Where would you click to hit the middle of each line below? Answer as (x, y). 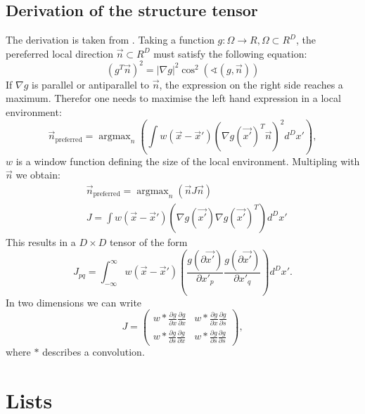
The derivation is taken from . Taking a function (110, 40)
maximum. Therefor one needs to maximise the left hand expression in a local (173, 98)
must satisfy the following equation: (230, 53)
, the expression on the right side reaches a (251, 84)
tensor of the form (148, 241)
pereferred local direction (60, 53)
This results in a (41, 241)
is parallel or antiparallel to (91, 84)
